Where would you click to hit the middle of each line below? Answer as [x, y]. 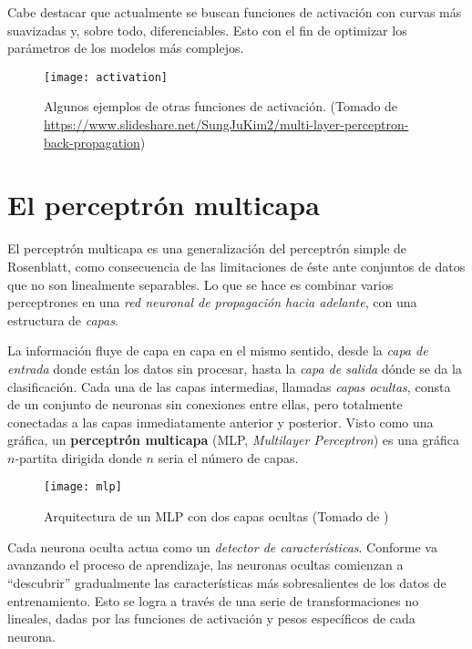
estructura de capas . [63, 319]
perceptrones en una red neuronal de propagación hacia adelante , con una [212, 302]
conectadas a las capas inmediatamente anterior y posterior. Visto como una [221, 422]
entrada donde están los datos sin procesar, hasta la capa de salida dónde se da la [235, 368]
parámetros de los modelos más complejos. [126, 48]
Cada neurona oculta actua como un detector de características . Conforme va [222, 546]
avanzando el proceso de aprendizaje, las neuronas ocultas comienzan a [205, 565]
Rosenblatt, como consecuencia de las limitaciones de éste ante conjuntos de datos [236, 266]
